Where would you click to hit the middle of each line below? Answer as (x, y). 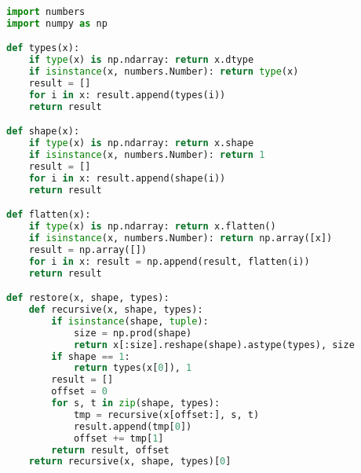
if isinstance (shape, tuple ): (130, 321)
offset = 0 (79, 392)
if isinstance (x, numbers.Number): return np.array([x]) (180, 238)
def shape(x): (43, 132)
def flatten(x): (49, 215)
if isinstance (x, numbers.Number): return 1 (147, 155)
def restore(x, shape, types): (88, 298)
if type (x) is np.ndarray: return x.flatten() (152, 227)
